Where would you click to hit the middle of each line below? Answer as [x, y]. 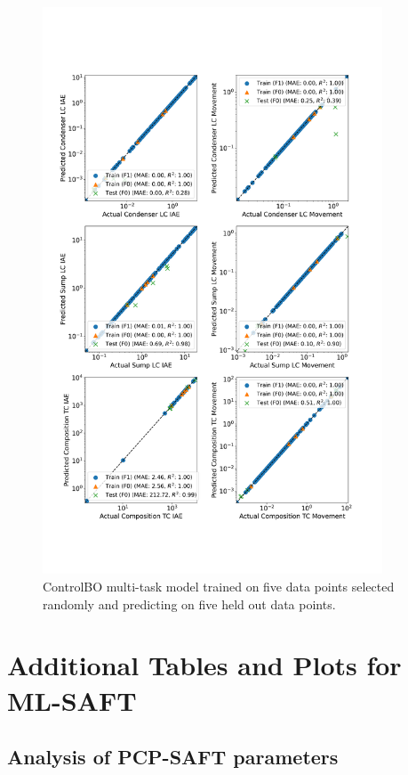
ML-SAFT [72, 700]
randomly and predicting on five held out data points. [189, 604]
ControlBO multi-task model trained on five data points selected [219, 586]
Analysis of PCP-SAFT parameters [173, 757]
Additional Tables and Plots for [204, 665]
